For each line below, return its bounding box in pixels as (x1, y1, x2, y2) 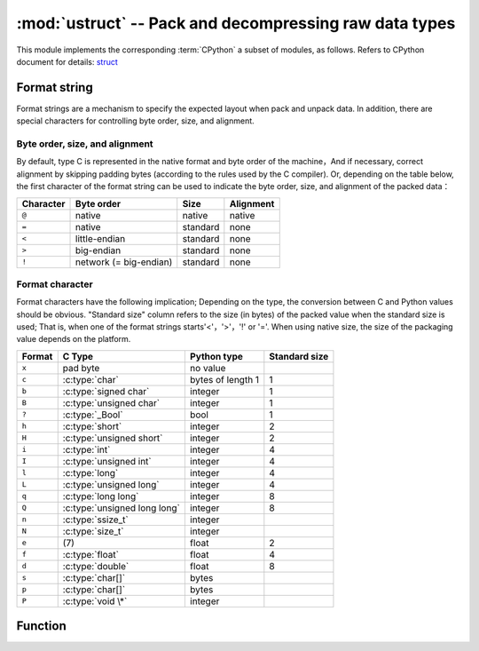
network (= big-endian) (75, 256, 173, 268)
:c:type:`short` (62, 420, 122, 433)
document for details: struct (16, 56, 119, 67)
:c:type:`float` (62, 548, 120, 560)
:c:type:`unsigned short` (62, 432, 163, 444)
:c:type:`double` (62, 560, 130, 572)
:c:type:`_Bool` (62, 409, 123, 421)
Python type (189, 350, 244, 362)
